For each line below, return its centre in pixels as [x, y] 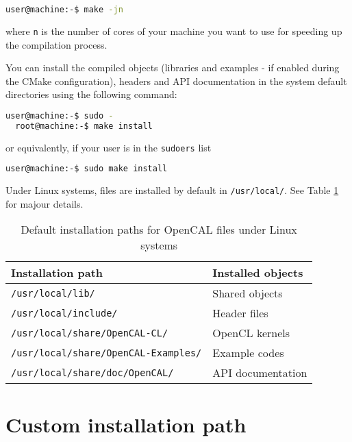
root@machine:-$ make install [84, 126]
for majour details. [45, 203]
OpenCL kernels [251, 333]
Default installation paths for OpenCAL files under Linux [159, 230]
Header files [240, 313]
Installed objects [258, 273]
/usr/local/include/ [64, 313]
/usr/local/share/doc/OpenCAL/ [92, 372]
